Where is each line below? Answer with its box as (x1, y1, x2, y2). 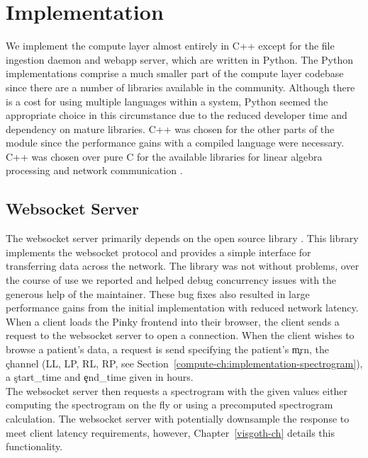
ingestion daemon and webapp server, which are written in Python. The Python (6, 52, 353, 67)
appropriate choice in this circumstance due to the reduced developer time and (6, 108, 347, 122)
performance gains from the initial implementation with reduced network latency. (6, 300, 359, 315)
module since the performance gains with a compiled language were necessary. (6, 135, 345, 150)
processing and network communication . (6, 163, 183, 178)
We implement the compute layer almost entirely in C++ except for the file (6, 38, 335, 53)
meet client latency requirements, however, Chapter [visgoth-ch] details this (6, 425, 335, 440)
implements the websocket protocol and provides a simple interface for (6, 244, 311, 259)
